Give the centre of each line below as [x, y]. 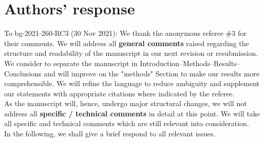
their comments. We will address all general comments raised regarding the [127, 43]
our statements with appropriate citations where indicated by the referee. [119, 93]
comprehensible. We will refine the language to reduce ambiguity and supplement [132, 83]
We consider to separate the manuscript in [71, 63]
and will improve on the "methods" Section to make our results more [152, 73]
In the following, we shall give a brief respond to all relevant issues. [110, 134]
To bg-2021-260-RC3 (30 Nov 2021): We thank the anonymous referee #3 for [125, 33]
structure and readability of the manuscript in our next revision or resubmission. [131, 53]
